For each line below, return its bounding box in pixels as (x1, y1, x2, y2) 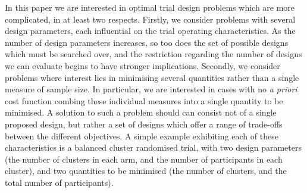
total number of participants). (5, 176, 114, 188)
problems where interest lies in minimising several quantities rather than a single (5, 71, 299, 83)
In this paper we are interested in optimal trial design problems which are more (5, 1, 295, 13)
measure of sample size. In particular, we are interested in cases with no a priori (5, 83, 297, 95)
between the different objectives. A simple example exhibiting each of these (5, 129, 278, 142)
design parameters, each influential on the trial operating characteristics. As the (5, 24, 296, 37)
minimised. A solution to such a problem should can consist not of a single (5, 106, 277, 119)
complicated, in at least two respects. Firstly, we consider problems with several (5, 13, 296, 25)
